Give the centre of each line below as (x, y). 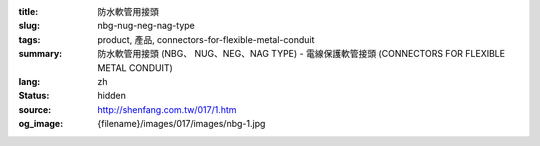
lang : (29, 81)
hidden (112, 96)
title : (28, 11)
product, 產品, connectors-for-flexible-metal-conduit (206, 39)
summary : (40, 54)
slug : (29, 26)
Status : (34, 96)
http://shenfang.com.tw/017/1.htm (167, 109)
